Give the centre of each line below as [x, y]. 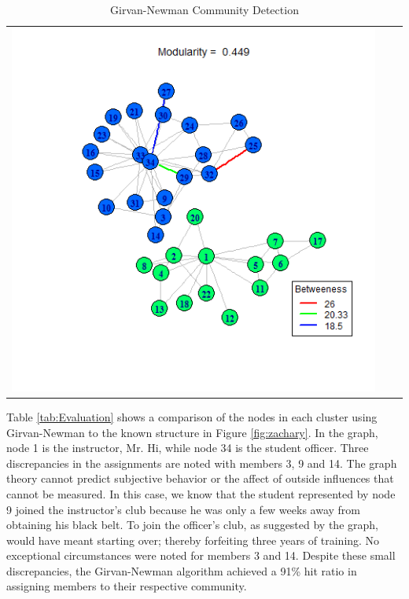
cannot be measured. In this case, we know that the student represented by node [201, 493]
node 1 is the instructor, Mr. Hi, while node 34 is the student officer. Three [188, 448]
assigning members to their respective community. [127, 586]
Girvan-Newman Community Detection [204, 9]
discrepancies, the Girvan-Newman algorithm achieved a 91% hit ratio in [182, 570]
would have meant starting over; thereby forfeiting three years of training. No [193, 540]
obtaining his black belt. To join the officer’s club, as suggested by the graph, [192, 525]
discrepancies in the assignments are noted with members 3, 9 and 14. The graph [202, 463]
